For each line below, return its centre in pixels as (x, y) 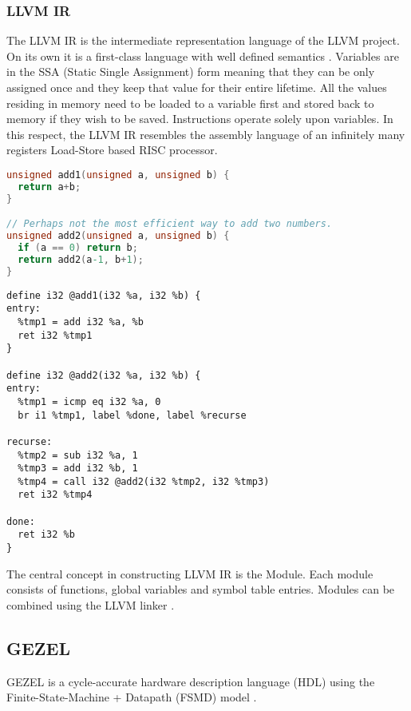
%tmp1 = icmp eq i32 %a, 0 (89, 401)
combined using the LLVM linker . (91, 604)
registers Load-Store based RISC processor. (112, 150)
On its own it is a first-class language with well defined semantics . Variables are (203, 56)
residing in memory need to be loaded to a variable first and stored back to (190, 103)
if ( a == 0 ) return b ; (78, 248)
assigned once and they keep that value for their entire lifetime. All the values (197, 87)
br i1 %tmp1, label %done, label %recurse (132, 415)
